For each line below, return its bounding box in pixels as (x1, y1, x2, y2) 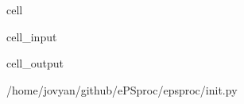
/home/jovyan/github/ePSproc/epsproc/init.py (6, 81, 238, 98)
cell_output (6, 55, 64, 71)
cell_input (6, 28, 57, 44)
